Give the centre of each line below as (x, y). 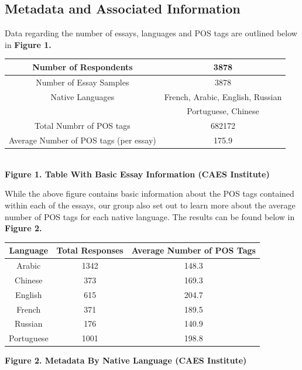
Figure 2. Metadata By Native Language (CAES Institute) (126, 360)
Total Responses (90, 250)
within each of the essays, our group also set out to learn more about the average (150, 205)
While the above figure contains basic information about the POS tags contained (150, 193)
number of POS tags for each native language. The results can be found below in (150, 216)
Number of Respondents (83, 66)
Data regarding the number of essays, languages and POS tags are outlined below (151, 33)
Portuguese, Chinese (223, 111)
